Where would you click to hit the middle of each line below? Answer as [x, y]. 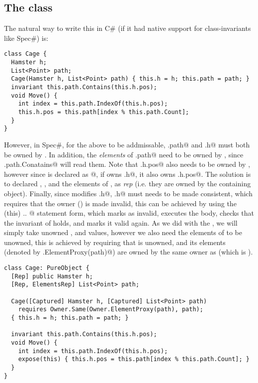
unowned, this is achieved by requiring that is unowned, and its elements [115, 242]
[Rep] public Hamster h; [52, 276]
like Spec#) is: [26, 38]
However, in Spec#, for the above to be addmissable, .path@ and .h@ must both [127, 144]
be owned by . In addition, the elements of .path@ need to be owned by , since [124, 154]
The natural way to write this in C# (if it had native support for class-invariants [128, 28]
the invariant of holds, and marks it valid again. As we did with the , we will [121, 222]
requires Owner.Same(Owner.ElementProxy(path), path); [111, 310]
